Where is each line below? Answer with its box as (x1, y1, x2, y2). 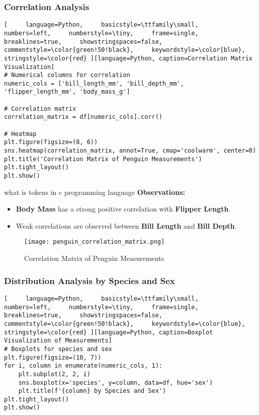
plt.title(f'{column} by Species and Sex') (18, 387, 166, 395)
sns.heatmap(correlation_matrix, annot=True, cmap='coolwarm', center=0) (4, 147, 256, 155)
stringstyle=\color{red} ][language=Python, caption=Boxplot (4, 328, 213, 336)
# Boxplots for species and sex (4, 345, 112, 353)
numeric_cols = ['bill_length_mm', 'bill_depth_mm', (4, 80, 184, 87)
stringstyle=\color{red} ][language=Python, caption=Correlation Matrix (4, 54, 252, 62)
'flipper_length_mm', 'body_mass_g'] (4, 88, 130, 96)
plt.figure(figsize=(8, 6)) (4, 139, 98, 146)
